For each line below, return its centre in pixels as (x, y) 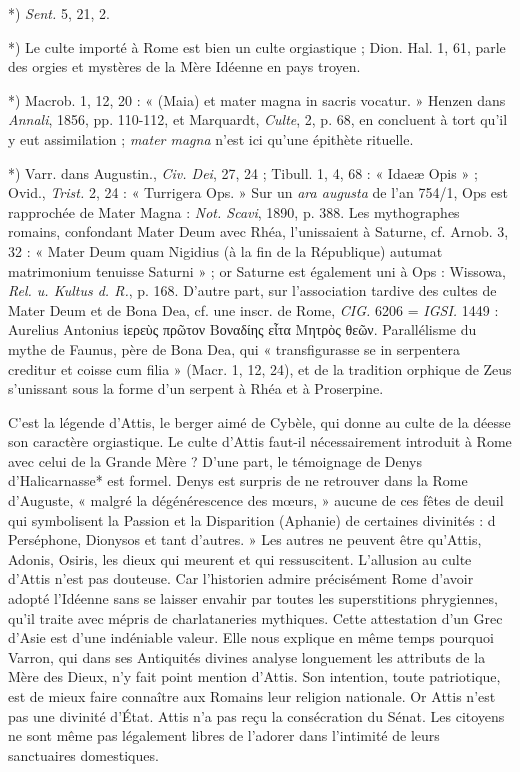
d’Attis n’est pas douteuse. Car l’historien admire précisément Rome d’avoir (241, 578)
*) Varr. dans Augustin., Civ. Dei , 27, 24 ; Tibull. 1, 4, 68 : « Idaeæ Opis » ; (243, 172)
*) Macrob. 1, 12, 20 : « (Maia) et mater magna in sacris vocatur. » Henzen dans (257, 99)
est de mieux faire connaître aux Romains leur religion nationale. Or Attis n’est (252, 696)
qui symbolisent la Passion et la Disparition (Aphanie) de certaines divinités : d (252, 519)
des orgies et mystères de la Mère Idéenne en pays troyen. (184, 66)
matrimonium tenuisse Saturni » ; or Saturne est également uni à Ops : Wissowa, (257, 270)
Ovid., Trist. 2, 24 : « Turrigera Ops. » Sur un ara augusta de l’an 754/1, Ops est (258, 192)
